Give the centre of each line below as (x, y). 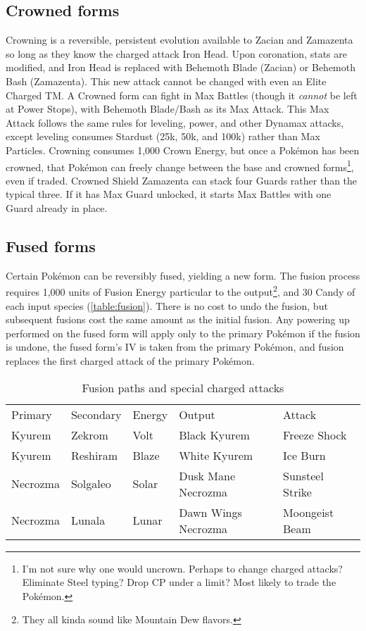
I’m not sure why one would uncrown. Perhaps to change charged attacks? (182, 568)
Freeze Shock (315, 435)
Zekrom (89, 435)
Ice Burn (304, 455)
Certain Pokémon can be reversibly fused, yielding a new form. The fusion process (183, 275)
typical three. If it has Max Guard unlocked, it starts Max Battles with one (169, 194)
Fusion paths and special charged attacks (183, 387)
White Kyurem (216, 455)
